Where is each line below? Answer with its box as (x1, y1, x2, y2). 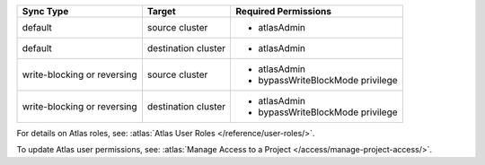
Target (146, 5, 176, 17)
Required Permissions (235, 5, 332, 17)
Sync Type (22, 5, 69, 17)
